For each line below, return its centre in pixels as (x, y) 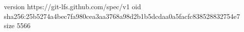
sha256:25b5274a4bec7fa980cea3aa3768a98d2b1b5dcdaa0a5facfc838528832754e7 (122, 16)
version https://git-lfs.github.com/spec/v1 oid (73, 6)
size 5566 (17, 25)
